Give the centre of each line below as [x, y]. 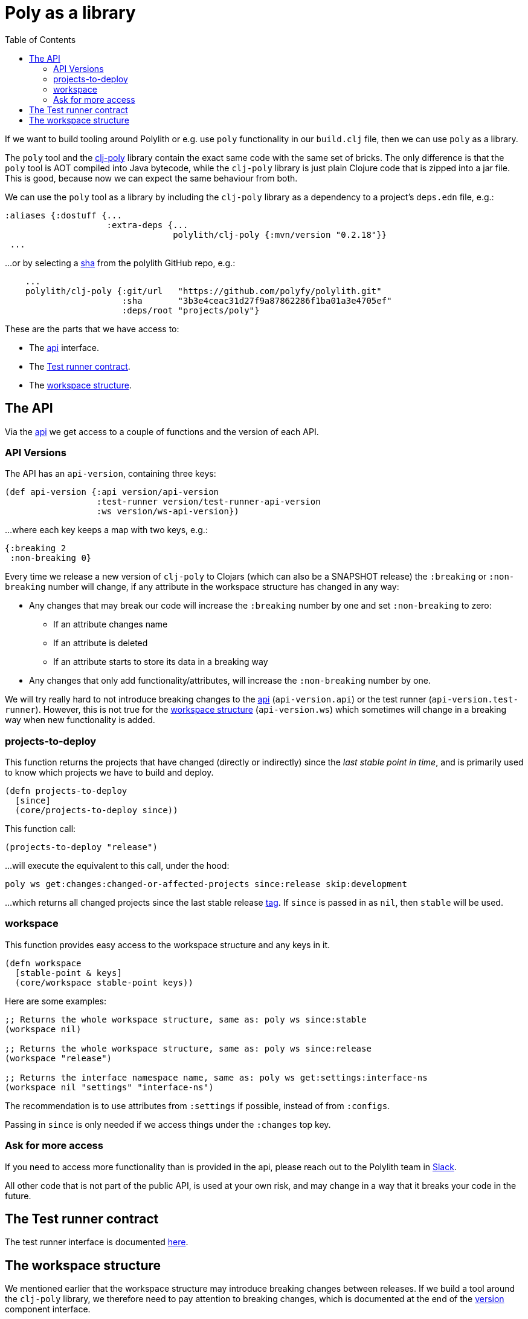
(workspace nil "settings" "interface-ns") [109, 1087]
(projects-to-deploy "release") [81, 847]
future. [18, 1196]
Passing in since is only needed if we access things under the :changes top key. [168, 1124]
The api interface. [64, 347]
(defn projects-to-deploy [66, 791]
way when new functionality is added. [80, 720]
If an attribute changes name [111, 624]
